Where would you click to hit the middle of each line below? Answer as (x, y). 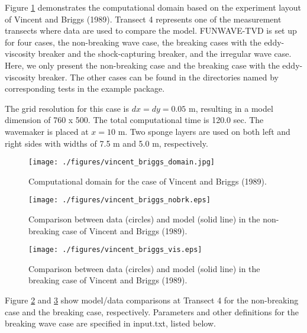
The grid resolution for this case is (67, 108)
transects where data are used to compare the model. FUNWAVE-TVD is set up (151, 30)
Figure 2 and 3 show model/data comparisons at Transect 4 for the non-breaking (152, 300)
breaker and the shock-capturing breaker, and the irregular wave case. (165, 54)
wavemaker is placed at (47, 131)
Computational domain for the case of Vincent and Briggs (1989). (148, 181)
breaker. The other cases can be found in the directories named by (158, 77)
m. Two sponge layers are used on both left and (204, 131)
